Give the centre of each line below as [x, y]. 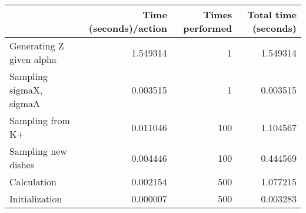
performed [208, 28]
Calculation [33, 182]
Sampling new [38, 151]
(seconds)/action [128, 28]
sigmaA [25, 103]
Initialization [36, 199]
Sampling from [40, 120]
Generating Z [37, 46]
